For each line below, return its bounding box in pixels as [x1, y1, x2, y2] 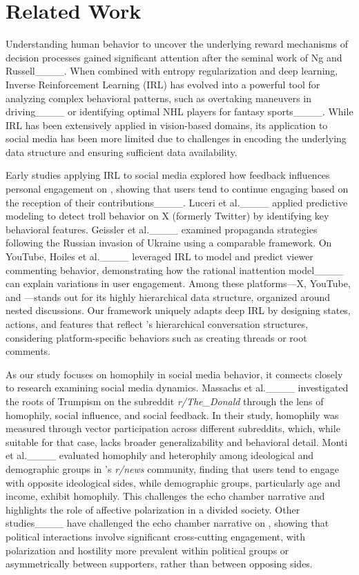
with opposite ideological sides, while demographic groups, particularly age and [6, 475, 341, 489]
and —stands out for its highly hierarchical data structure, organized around [6, 289, 331, 304]
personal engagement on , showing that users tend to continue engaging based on [6, 182, 349, 196]
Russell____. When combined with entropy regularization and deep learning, [6, 64, 338, 78]
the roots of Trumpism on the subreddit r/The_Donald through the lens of [6, 393, 324, 408]
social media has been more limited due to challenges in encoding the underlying [6, 131, 347, 146]
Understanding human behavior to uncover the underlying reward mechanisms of [6, 37, 348, 51]
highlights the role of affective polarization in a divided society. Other [6, 502, 300, 516]
